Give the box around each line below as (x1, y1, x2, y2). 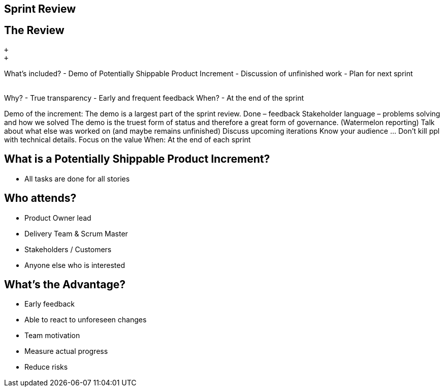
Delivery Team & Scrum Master (24, 229, 128, 238)
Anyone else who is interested (24, 260, 125, 269)
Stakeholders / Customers (24, 245, 112, 254)
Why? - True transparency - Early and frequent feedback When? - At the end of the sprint (4, 93, 304, 102)
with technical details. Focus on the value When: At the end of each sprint (4, 135, 251, 144)
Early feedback (24, 299, 75, 309)
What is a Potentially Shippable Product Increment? (4, 153, 270, 166)
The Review (4, 24, 65, 37)
